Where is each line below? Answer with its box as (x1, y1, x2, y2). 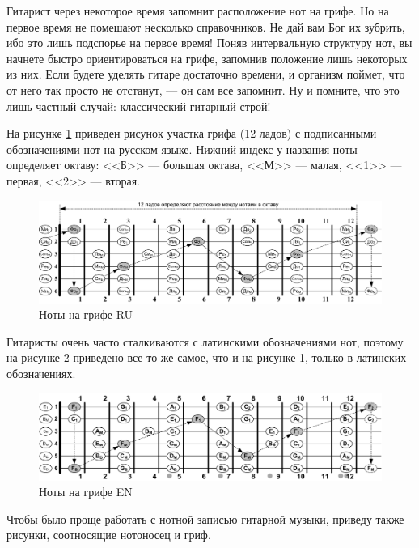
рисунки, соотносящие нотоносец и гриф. (6, 526, 211, 543)
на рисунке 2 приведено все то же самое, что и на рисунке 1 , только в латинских (6, 349, 407, 366)
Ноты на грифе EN (39, 483, 133, 500)
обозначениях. (6, 365, 76, 382)
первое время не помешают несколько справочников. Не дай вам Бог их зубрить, (6, 18, 405, 35)
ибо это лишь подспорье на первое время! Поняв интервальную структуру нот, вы (6, 34, 413, 51)
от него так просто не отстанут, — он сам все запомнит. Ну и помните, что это (6, 81, 400, 98)
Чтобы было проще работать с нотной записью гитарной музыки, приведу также (6, 510, 404, 527)
